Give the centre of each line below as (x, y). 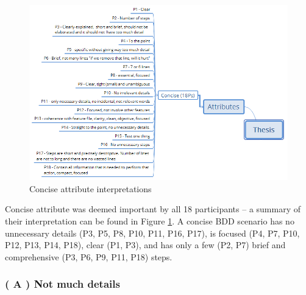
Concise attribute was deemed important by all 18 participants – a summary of (153, 209)
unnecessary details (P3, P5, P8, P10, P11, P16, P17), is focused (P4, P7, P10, (152, 233)
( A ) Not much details (62, 284)
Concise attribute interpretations (91, 188)
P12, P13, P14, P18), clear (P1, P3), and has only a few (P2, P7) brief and (145, 245)
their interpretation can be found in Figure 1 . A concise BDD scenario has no (150, 220)
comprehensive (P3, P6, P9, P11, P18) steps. (89, 256)
